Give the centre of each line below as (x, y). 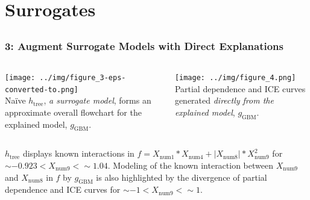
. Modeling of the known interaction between (190, 165)
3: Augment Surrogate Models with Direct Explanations (144, 45)
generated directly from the (224, 100)
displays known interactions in (78, 153)
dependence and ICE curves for (63, 189)
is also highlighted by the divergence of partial (182, 177)
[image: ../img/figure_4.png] (235, 78)
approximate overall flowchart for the (73, 112)
